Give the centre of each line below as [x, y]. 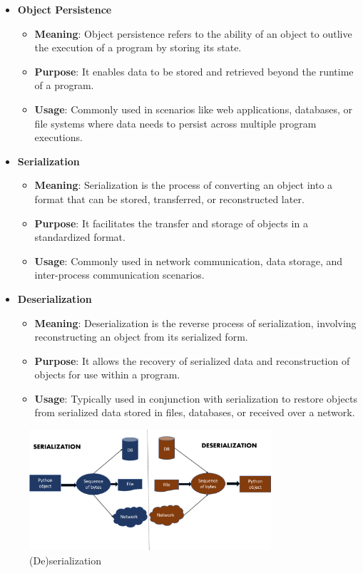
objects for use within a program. [107, 375]
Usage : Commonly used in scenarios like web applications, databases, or [194, 109]
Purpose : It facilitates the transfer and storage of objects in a [171, 223]
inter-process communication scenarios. [119, 275]
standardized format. [80, 237]
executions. [58, 137]
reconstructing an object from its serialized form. [141, 337]
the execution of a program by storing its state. [138, 47]
